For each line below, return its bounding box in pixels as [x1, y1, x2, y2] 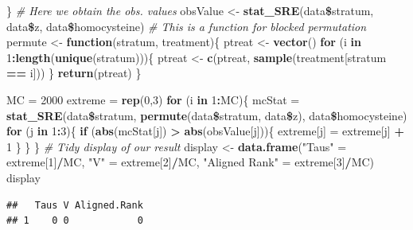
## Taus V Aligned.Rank [6, 199, 143, 211]
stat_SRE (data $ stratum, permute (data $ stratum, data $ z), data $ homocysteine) [6, 107, 407, 123]
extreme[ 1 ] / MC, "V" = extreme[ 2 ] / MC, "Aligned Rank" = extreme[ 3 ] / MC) [6, 154, 375, 170]
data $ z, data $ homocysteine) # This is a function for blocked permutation [6, 18, 367, 34]
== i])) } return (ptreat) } [6, 64, 142, 81]
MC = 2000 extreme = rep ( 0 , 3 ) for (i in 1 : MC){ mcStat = [6, 91, 300, 107]
